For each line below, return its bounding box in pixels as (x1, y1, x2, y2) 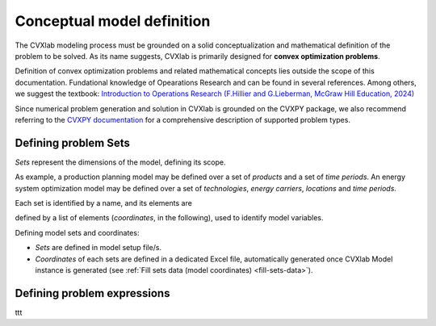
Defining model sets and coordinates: (15, 228, 140, 237)
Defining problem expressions (15, 286, 170, 300)
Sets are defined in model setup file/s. (35, 243, 161, 253)
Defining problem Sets (15, 136, 131, 149)
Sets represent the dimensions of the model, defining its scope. (15, 157, 226, 167)
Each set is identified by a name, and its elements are (15, 198, 193, 207)
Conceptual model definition (15, 12, 211, 30)
